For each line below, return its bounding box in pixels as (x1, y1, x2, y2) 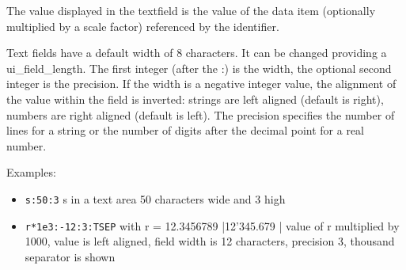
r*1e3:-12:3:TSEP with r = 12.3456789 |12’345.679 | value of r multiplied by (25, 217, 400, 234)
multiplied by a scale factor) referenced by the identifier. (6, 17, 279, 34)
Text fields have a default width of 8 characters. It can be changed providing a (6, 44, 387, 61)
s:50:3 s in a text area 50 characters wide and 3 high (25, 190, 286, 207)
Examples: (6, 164, 56, 181)
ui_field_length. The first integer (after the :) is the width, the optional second (6, 59, 392, 76)
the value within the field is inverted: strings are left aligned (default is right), (6, 90, 384, 107)
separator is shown (25, 248, 116, 264)
